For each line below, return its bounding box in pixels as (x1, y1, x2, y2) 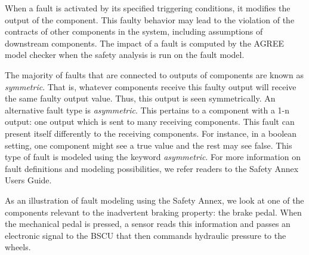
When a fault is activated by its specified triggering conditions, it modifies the (5, 2, 291, 14)
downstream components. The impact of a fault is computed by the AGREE (5, 36, 284, 49)
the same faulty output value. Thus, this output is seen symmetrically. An (5, 92, 276, 105)
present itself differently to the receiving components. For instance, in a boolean (5, 127, 297, 139)
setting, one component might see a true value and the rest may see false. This (5, 139, 292, 151)
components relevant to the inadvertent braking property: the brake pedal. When (5, 205, 302, 218)
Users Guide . (5, 174, 52, 186)
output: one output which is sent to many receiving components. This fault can (5, 115, 295, 128)
